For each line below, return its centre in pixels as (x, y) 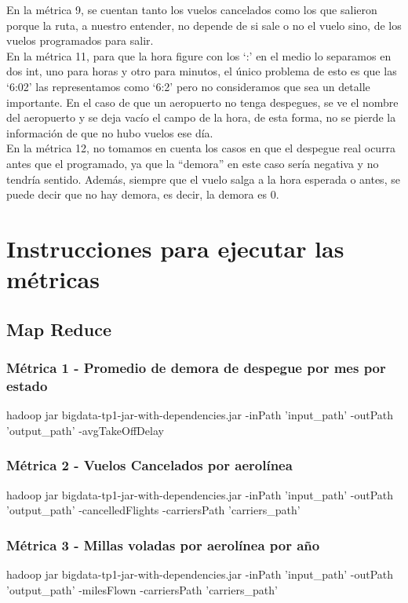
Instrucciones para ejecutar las (175, 248)
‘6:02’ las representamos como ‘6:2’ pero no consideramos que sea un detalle (188, 86)
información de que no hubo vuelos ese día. (110, 132)
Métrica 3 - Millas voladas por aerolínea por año (163, 545)
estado (27, 385)
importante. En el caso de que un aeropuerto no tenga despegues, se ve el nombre (202, 102)
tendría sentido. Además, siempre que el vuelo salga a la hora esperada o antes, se (203, 179)
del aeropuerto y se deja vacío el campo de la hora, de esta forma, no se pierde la (201, 117)
